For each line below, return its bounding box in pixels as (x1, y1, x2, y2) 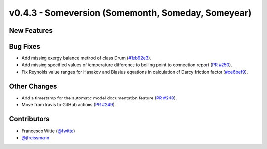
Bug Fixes (9, 42, 41, 50)
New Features (9, 26, 53, 35)
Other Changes (9, 82, 57, 90)
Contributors (9, 114, 50, 123)
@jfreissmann (21, 135, 50, 141)
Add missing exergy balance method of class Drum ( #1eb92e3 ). (21, 55, 152, 61)
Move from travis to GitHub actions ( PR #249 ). (21, 102, 116, 108)
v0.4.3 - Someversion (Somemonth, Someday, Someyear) (9, 7, 252, 18)
